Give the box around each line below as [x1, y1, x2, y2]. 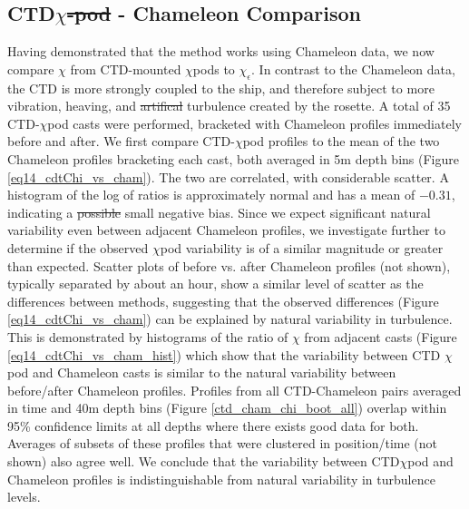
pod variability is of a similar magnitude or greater [160, 238, 444, 257]
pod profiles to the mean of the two [242, 132, 440, 151]
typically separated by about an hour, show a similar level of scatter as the [7, 274, 424, 293]
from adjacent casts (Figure [304, 327, 457, 346]
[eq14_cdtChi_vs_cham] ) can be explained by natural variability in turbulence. [7, 309, 453, 328]
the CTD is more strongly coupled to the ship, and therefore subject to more [7, 78, 435, 97]
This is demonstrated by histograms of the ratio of [7, 327, 288, 346]
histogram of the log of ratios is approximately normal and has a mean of [7, 185, 415, 204]
